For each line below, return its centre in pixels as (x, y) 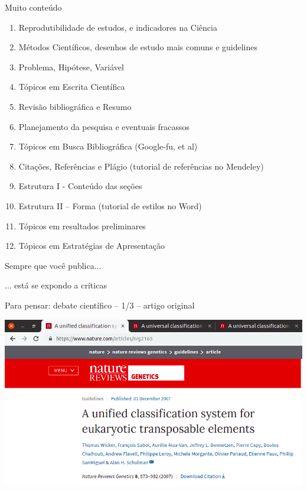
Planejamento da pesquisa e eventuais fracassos (104, 126)
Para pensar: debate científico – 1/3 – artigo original (100, 305)
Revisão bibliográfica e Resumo (75, 106)
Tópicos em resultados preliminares (82, 225)
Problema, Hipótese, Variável (71, 66)
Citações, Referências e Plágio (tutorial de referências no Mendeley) (141, 166)
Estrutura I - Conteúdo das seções (80, 186)
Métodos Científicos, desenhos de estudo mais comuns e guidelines (138, 47)
